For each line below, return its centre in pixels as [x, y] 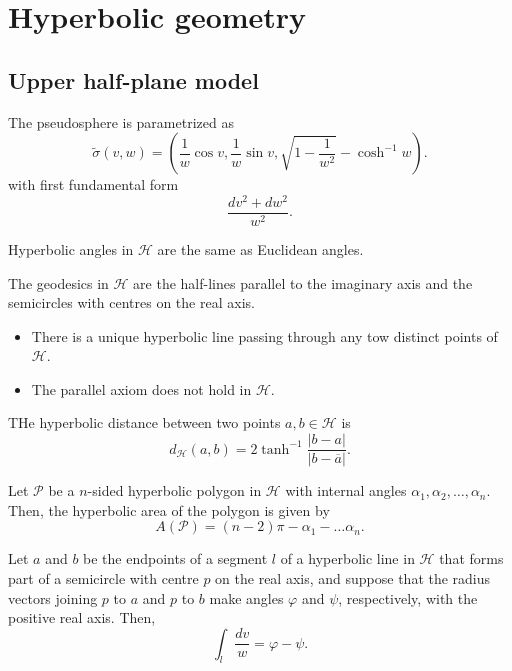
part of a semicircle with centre [103, 577]
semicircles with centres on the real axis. [131, 302]
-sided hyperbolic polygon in [174, 490]
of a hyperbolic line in [347, 558]
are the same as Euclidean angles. [260, 248]
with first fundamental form [93, 184]
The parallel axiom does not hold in [141, 388]
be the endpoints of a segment [175, 558]
